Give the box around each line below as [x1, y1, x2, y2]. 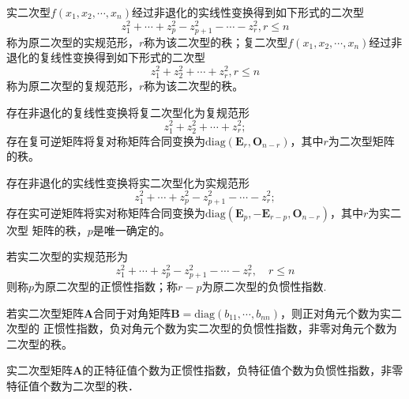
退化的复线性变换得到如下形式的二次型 [6, 49, 205, 66]
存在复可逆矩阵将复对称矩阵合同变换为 [6, 132, 205, 149]
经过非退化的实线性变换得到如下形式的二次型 [132, 4, 365, 20]
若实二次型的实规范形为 [6, 248, 128, 265]
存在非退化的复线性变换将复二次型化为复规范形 [6, 104, 250, 120]
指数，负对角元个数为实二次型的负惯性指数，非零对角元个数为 [76, 320, 397, 337]
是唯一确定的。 [92, 221, 171, 238]
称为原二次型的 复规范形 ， [6, 77, 139, 94]
